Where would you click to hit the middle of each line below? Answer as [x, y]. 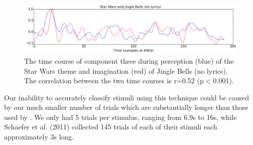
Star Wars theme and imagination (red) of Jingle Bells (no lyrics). [126, 70]
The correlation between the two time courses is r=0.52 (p [114, 81]
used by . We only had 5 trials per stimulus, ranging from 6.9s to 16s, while [120, 117]
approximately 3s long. [39, 137]
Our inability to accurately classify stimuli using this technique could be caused [127, 97]
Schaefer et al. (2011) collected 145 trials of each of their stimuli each [111, 127]
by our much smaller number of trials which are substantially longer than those [126, 107]
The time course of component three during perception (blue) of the [129, 60]
